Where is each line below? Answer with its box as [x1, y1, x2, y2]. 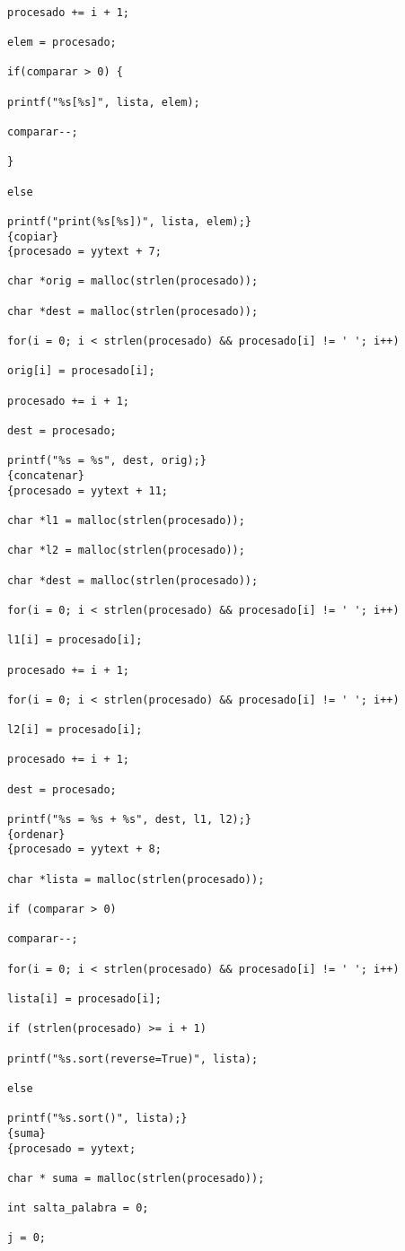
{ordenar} [7, 827, 66, 841]
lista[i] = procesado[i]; [7, 992, 162, 1005]
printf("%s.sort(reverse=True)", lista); [7, 1052, 259, 1065]
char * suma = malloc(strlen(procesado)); [7, 1171, 265, 1185]
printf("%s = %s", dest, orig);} [7, 454, 207, 468]
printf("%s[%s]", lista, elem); [7, 95, 200, 109]
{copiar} [7, 230, 59, 243]
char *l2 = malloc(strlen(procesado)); [7, 544, 245, 557]
